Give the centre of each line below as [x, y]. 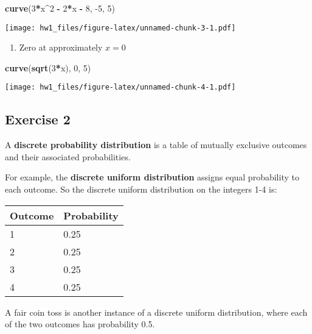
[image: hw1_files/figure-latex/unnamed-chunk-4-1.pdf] [120, 87]
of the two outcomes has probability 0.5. [80, 324]
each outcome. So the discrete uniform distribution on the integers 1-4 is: [141, 189]
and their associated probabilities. [68, 156]
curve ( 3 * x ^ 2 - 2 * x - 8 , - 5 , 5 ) [60, 8]
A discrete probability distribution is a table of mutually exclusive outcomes [156, 145]
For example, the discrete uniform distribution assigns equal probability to [152, 177]
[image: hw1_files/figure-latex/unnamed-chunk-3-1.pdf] [120, 28]
